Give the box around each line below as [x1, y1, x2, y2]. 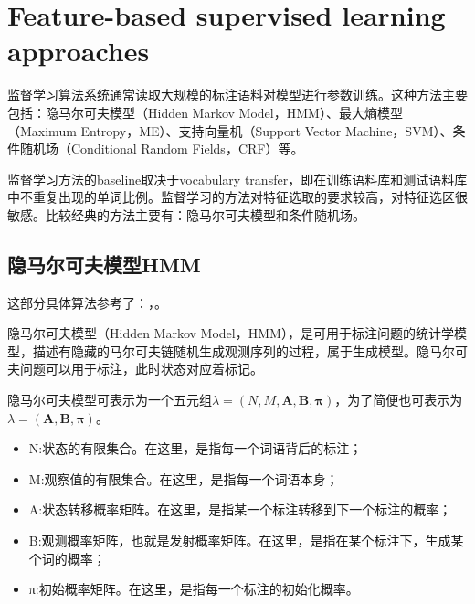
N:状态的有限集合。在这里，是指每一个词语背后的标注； [28, 439, 363, 458]
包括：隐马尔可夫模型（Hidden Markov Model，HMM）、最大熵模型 [7, 102, 403, 122]
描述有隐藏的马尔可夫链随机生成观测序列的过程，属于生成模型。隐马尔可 [32, 341, 468, 360]
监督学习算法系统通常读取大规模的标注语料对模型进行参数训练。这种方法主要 [7, 85, 468, 104]
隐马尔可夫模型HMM [7, 249, 201, 278]
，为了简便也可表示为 [334, 390, 463, 409]
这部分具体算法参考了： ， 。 [7, 292, 167, 312]
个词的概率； [28, 548, 106, 567]
